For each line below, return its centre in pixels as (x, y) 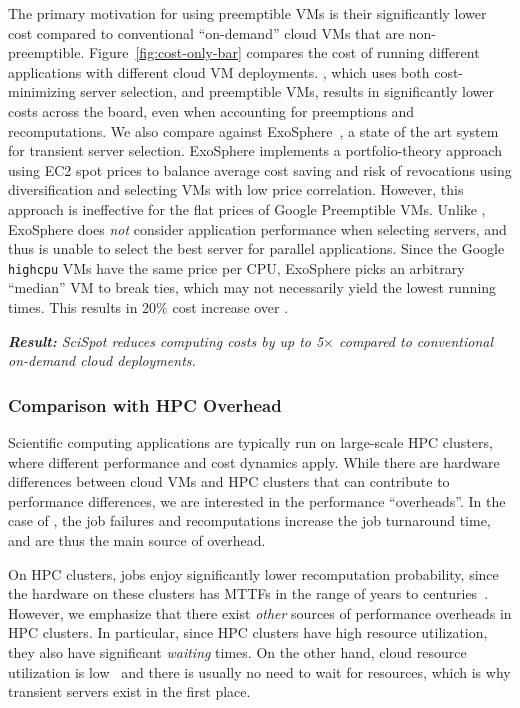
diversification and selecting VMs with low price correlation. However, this (236, 189)
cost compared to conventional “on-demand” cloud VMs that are (206, 32)
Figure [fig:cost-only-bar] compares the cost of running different (284, 52)
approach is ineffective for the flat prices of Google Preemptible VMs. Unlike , (247, 208)
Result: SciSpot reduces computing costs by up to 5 (166, 340)
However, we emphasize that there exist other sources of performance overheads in (260, 612)
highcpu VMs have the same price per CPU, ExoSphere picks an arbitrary (236, 267)
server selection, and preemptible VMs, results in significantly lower (287, 91)
